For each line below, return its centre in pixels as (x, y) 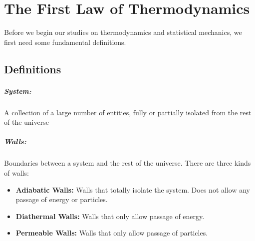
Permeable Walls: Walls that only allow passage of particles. (112, 233)
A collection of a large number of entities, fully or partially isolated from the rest (128, 112)
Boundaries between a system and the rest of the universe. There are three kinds (127, 163)
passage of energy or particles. (62, 199)
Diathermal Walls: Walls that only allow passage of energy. (110, 216)
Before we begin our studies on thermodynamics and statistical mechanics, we (123, 32)
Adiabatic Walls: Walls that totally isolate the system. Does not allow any (133, 189)
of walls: (16, 173)
